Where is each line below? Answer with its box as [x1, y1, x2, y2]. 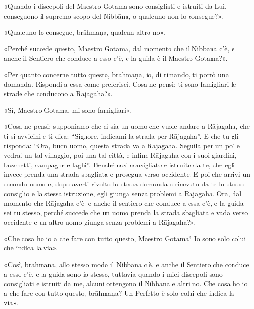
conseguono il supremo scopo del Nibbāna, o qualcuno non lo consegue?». [4, 10, 223, 21]
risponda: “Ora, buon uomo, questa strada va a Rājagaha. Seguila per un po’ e [4, 140, 240, 150]
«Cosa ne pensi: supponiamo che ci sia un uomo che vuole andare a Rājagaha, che [4, 121, 250, 131]
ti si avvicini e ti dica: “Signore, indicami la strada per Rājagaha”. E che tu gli [4, 130, 239, 141]
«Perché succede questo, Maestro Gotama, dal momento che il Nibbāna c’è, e [4, 43, 235, 53]
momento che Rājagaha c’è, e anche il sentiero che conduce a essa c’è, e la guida [4, 198, 244, 208]
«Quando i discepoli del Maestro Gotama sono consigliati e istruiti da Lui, [4, 1, 227, 11]
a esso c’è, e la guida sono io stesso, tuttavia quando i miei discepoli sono [4, 268, 223, 279]
